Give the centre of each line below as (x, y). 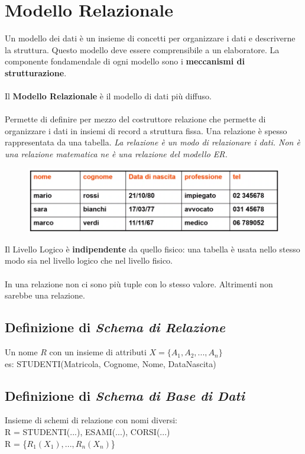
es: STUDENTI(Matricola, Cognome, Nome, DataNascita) (111, 363)
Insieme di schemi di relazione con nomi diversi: (91, 420)
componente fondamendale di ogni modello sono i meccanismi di (125, 61)
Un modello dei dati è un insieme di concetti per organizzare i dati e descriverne (150, 38)
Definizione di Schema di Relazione (115, 327)
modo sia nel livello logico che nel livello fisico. (89, 260)
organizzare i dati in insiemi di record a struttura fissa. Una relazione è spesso (146, 130)
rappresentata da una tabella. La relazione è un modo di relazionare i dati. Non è (152, 142)
